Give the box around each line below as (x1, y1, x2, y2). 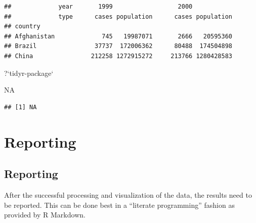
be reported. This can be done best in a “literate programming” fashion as (4, 199, 235, 210)
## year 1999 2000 (4, 3, 193, 10)
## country (4, 23, 40, 30)
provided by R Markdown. (4, 209, 86, 220)
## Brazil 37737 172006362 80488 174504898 (4, 42, 233, 50)
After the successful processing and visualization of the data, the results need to (4, 189, 252, 200)
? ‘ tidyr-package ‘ (4, 67, 54, 78)
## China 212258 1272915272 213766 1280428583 (4, 52, 233, 60)
